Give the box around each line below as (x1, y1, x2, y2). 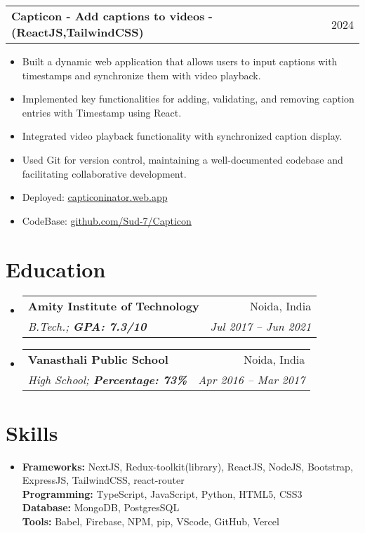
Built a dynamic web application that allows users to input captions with (22, 54, 338, 68)
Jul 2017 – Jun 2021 (210, 318, 312, 335)
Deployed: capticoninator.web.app (22, 190, 168, 204)
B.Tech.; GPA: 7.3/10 (27, 318, 147, 335)
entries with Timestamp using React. (22, 105, 182, 119)
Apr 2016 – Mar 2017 (198, 371, 305, 388)
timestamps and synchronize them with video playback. (22, 67, 261, 82)
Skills (6, 418, 58, 447)
